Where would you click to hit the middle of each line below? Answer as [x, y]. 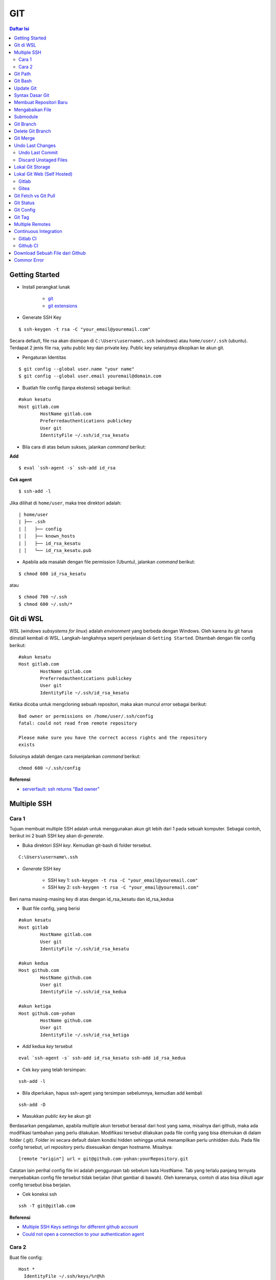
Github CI [28, 246]
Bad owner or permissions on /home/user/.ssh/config [86, 716]
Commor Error [29, 260]
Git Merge [25, 138]
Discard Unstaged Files [43, 160]
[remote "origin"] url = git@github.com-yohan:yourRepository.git [103, 1159]
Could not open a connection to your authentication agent [83, 1234]
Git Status [25, 203]
